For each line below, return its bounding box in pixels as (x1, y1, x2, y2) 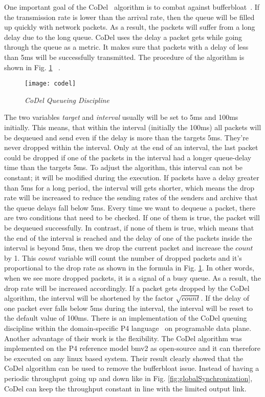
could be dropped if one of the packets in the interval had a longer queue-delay (4, 152, 252, 162)
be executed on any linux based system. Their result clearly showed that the (4, 352, 244, 363)
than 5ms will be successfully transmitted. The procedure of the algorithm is (4, 51, 245, 62)
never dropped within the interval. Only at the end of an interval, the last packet (4, 142, 258, 153)
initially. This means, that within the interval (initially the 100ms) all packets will (4, 122, 261, 132)
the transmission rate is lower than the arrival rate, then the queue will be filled (4, 11, 255, 22)
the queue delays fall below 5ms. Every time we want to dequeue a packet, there (4, 202, 256, 213)
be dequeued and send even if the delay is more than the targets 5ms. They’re (4, 132, 249, 142)
